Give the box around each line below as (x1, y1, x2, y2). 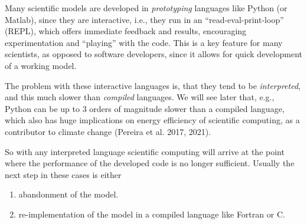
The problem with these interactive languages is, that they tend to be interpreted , (5, 79, 301, 91)
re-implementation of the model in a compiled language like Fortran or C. (18, 207, 285, 220)
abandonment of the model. (18, 188, 119, 200)
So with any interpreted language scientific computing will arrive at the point (5, 145, 285, 157)
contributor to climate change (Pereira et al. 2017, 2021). (5, 125, 211, 137)
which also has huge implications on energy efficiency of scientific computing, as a (5, 114, 300, 126)
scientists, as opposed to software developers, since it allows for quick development (5, 48, 302, 60)
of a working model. (5, 59, 77, 71)
